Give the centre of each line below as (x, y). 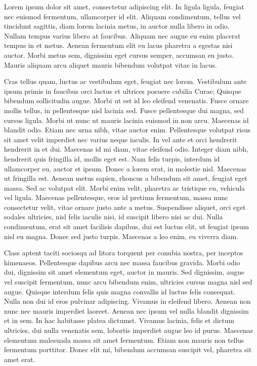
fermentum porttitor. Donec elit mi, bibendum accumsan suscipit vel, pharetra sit (128, 349)
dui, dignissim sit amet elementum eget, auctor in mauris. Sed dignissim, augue (124, 272)
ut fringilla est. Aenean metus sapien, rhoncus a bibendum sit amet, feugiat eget (126, 178)
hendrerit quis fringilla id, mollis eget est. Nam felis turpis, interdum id (112, 158)
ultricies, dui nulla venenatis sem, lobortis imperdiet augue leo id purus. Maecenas (128, 330)
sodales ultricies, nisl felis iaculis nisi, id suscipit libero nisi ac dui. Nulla (113, 217)
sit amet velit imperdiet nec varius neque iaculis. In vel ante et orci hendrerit (121, 139)
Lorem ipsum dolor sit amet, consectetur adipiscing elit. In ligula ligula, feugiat (124, 6)
